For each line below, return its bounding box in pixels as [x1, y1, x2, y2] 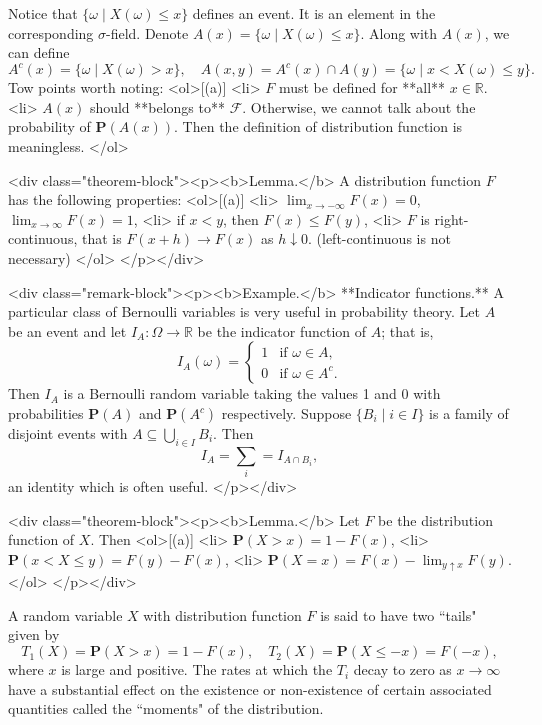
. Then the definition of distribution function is [174, 116, 463, 137]
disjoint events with [8, 423, 128, 443]
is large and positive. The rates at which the [61, 659, 333, 680]
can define [8, 42, 70, 63]
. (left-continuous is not [307, 228, 451, 249]
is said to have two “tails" [320, 604, 477, 625]
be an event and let [8, 320, 127, 341]
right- [434, 208, 469, 229]
